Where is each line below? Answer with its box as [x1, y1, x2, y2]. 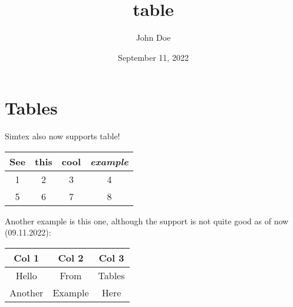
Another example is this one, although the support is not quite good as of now [5, 214, 289, 227]
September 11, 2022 [118, 51, 189, 63]
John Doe [136, 31, 171, 44]
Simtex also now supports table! [5, 130, 120, 142]
